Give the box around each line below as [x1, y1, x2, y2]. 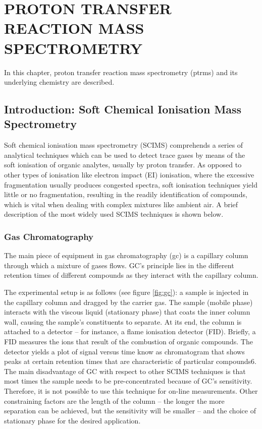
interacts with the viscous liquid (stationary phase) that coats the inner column [4, 307, 250, 317]
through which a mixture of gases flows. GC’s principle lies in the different [4, 260, 234, 270]
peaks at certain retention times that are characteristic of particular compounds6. [4, 356, 256, 366]
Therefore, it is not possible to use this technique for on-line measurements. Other [4, 385, 258, 396]
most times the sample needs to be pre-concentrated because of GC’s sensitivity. [4, 376, 252, 386]
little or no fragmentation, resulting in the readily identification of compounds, [4, 189, 247, 200]
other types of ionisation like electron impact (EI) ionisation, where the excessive [4, 169, 254, 180]
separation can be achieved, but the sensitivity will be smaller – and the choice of [4, 405, 256, 416]
